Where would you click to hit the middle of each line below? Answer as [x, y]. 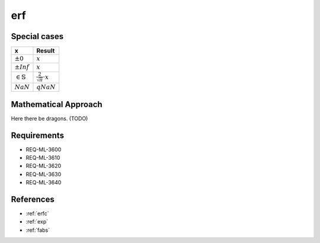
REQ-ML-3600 [44, 149]
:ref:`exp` [37, 222]
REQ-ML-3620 [44, 166]
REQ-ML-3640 [44, 183]
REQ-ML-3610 [43, 158]
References [33, 199]
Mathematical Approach [57, 104]
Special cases [37, 36]
